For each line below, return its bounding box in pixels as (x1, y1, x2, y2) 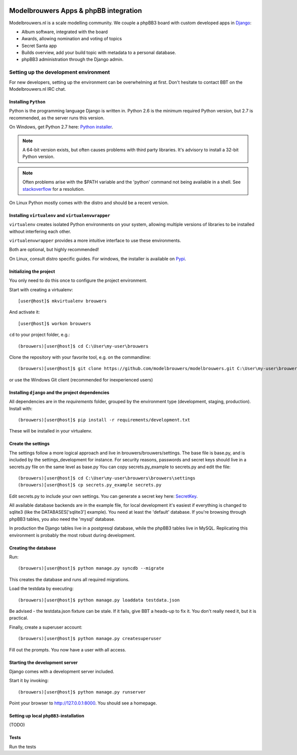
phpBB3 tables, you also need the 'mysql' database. (9, 516, 116, 522)
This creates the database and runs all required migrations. (9, 576, 130, 582)
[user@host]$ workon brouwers (18, 321, 92, 326)
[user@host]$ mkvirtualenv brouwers (18, 298, 107, 304)
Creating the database (9, 545, 56, 551)
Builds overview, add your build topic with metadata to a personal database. (21, 50, 176, 55)
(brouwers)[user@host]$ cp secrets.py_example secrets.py (18, 482, 162, 488)
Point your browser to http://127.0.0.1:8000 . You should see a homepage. (9, 700, 157, 706)
